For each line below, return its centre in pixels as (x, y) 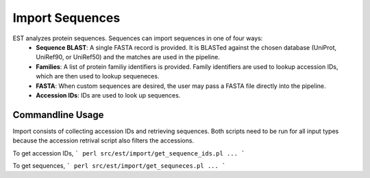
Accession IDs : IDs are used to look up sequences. (108, 95)
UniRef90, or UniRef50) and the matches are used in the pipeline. (128, 57)
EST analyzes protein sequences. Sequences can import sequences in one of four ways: (138, 38)
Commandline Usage (58, 115)
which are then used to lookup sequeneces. (98, 76)
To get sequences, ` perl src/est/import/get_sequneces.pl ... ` (119, 165)
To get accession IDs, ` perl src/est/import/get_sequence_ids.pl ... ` (129, 153)
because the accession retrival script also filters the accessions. (103, 140)
